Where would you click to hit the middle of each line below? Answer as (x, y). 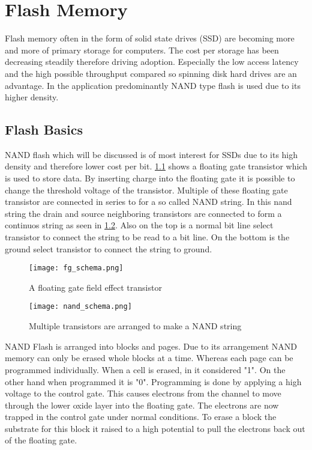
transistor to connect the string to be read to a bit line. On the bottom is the (147, 237)
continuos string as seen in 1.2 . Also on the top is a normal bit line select (139, 225)
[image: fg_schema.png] (76, 268)
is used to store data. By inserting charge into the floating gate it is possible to (150, 178)
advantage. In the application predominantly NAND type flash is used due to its (153, 85)
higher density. (32, 97)
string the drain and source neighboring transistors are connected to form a (143, 213)
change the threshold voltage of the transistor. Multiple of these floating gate (146, 190)
